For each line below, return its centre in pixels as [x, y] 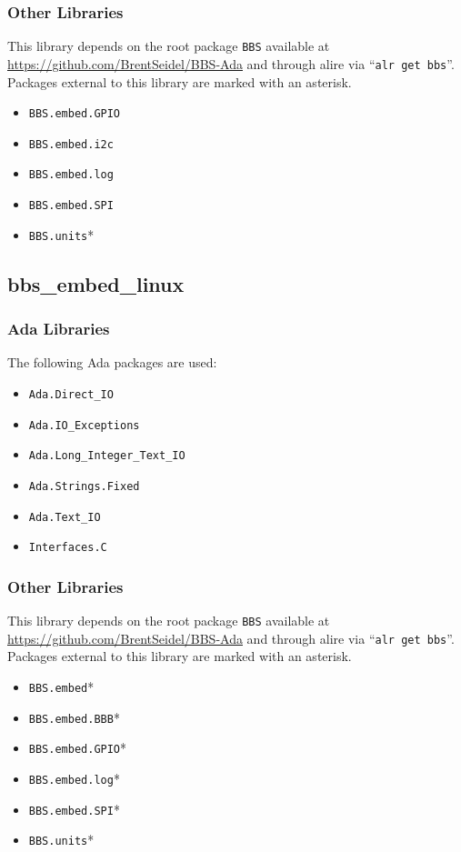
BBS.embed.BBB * [74, 717]
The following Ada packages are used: [112, 362]
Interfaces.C [68, 548]
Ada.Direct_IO [71, 395]
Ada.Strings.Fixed [84, 486]
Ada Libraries [59, 329]
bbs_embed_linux [96, 283]
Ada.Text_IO [65, 517]
